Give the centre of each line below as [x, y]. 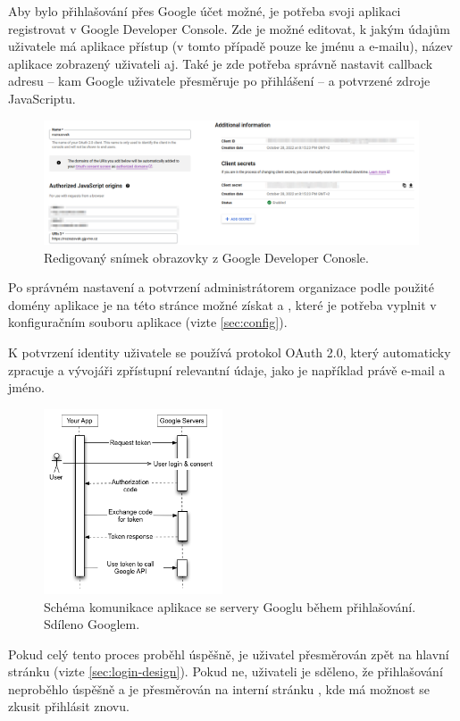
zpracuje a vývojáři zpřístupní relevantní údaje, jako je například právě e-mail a [227, 369]
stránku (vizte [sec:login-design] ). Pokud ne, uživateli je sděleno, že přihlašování [226, 671]
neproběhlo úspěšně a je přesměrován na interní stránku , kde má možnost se [219, 688]
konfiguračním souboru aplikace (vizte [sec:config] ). [148, 322]
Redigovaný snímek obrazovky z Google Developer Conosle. [206, 257]
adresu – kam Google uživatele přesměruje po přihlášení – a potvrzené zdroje [219, 81]
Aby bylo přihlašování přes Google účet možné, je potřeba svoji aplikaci [205, 11]
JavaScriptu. [42, 98]
